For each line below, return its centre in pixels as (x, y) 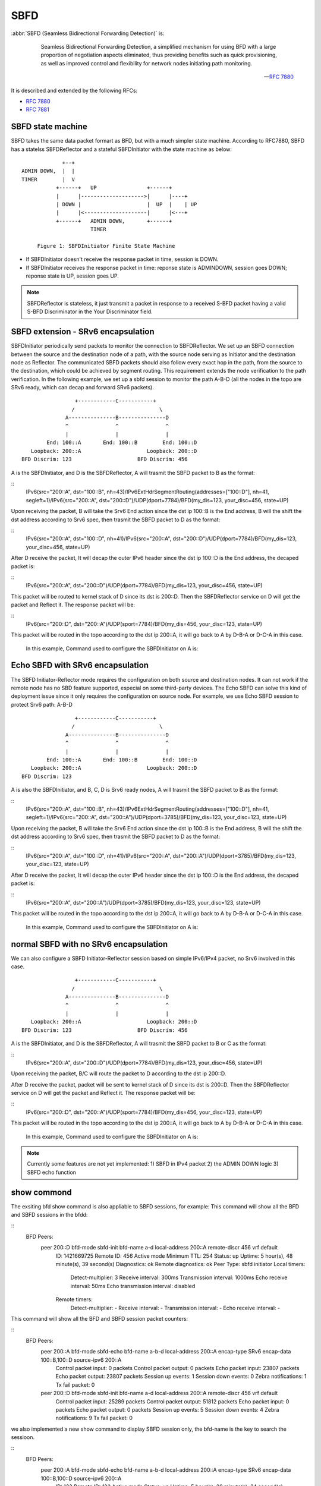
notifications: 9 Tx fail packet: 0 (94, 1418)
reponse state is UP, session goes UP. (72, 276)
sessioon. (23, 1437)
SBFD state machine (49, 127)
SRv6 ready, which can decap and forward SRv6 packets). (82, 388)
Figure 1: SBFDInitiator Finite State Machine (106, 246)
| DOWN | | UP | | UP (126, 204)
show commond (42, 1192)
